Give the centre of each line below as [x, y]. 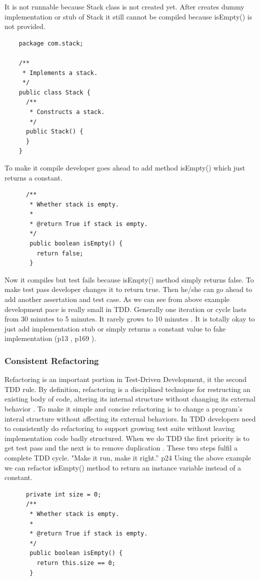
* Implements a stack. [60, 73]
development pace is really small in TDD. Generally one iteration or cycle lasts [125, 309]
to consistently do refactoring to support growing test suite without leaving [120, 428]
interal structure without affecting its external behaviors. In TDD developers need [130, 418]
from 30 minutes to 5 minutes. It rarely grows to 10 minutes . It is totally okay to [130, 319]
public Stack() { [54, 132]
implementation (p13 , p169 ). [50, 338]
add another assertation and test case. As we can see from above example [117, 299]
